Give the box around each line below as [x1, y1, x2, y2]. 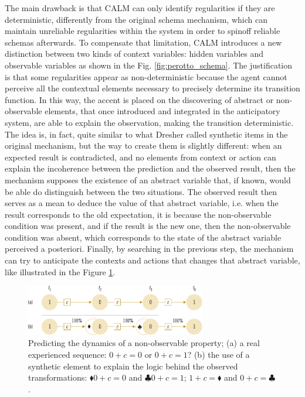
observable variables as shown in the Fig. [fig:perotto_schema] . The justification [5, 59, 293, 71]
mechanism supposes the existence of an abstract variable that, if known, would [5, 173, 291, 186]
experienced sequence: [28, 348, 107, 360]
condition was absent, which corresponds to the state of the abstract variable [5, 231, 282, 243]
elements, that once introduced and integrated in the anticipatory [45, 105, 280, 117]
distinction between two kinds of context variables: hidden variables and [5, 47, 264, 60]
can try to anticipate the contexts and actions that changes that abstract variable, [5, 254, 300, 266]
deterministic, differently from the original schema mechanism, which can [5, 13, 267, 25]
